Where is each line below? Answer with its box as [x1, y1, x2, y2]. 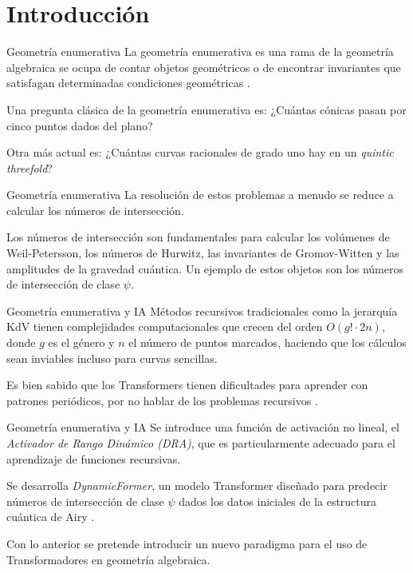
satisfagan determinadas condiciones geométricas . [6, 74, 250, 91]
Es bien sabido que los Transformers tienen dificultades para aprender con [6, 376, 368, 393]
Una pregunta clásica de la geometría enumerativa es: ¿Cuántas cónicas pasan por [6, 101, 407, 117]
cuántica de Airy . [6, 508, 95, 525]
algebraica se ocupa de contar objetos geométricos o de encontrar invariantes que [6, 58, 401, 75]
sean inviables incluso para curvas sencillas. [6, 349, 218, 366]
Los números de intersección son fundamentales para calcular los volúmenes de [6, 229, 390, 245]
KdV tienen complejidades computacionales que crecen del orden [6, 318, 323, 335]
